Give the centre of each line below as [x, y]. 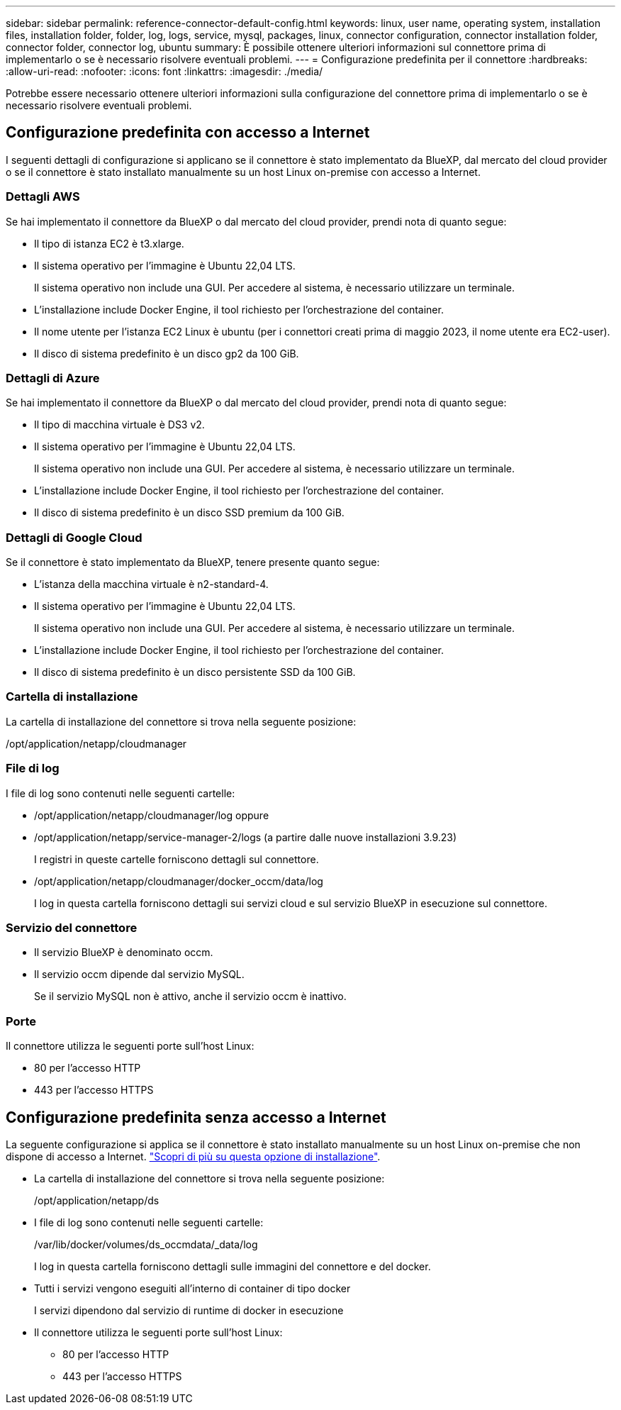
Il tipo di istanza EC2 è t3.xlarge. [109, 243]
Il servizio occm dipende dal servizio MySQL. [139, 975]
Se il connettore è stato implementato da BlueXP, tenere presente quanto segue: [193, 562]
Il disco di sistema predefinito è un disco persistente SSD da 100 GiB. [195, 672]
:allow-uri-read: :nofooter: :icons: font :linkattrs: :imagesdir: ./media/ [164, 71]
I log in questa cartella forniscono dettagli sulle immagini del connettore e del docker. [233, 1266]
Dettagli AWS [43, 197]
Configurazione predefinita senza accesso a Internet [196, 1117]
